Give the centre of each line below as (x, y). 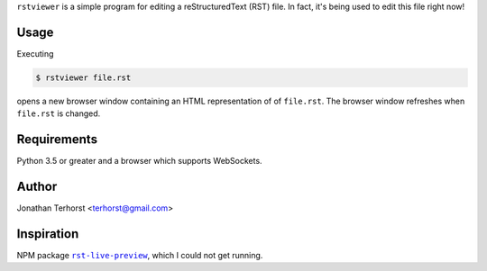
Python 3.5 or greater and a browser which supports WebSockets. (139, 161)
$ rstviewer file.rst (83, 77)
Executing (35, 53)
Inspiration (48, 234)
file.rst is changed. (59, 113)
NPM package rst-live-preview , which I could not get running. (140, 255)
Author (37, 186)
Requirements (57, 140)
